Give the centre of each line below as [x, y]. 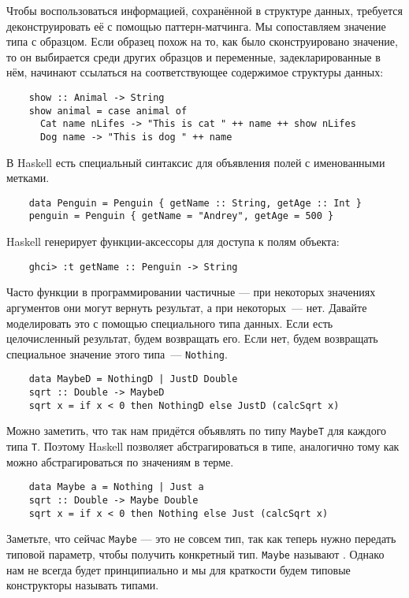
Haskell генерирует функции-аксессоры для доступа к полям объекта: [173, 241]
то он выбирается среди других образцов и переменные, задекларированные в [193, 56]
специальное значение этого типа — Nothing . [117, 353]
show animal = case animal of [108, 111]
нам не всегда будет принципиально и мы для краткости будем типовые [178, 569]
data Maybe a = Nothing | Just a [116, 487]
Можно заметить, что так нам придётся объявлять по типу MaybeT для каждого [197, 431]
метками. [28, 178]
